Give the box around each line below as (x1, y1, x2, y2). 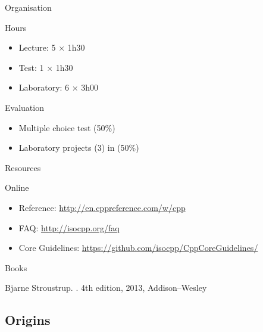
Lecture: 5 (18, 41, 56, 54)
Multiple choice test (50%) (18, 121, 115, 134)
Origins (5, 311, 51, 329)
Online (5, 181, 29, 194)
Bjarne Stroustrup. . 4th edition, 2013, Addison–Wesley (5, 281, 207, 294)
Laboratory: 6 (18, 81, 70, 94)
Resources (5, 161, 41, 173)
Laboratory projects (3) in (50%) (18, 141, 139, 154)
